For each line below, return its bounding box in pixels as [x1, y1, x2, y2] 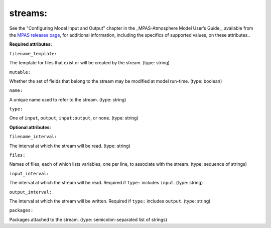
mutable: [9, 69, 31, 75]
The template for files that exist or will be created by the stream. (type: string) [9, 60, 170, 66]
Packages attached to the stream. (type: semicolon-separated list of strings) [9, 216, 168, 222]
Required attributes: [9, 41, 52, 47]
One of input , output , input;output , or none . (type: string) [9, 115, 139, 121]
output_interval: [9, 189, 52, 195]
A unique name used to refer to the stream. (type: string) [9, 96, 126, 102]
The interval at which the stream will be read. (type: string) [9, 143, 130, 149]
